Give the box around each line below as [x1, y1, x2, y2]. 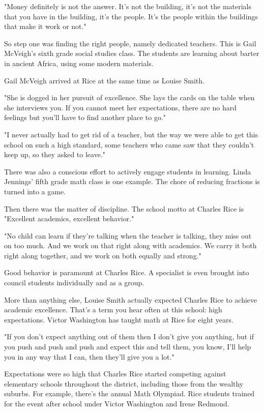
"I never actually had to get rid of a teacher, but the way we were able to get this [4, 129, 258, 139]
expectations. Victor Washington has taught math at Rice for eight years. [4, 314, 233, 325]
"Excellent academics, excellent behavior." [4, 213, 134, 224]
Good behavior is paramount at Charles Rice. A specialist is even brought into [4, 267, 249, 278]
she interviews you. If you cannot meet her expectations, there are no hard [4, 102, 237, 112]
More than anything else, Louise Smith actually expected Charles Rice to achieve [4, 294, 257, 305]
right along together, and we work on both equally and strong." [4, 250, 201, 260]
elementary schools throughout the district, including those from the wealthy [4, 378, 244, 389]
